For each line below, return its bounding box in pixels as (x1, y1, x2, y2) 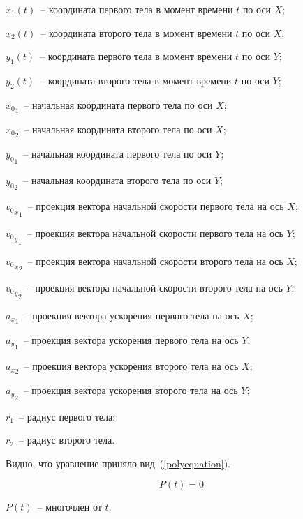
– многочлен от (37, 499, 102, 514)
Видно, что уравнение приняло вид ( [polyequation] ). (6, 456, 230, 470)
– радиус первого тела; (19, 409, 116, 423)
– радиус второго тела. (19, 433, 115, 447)
